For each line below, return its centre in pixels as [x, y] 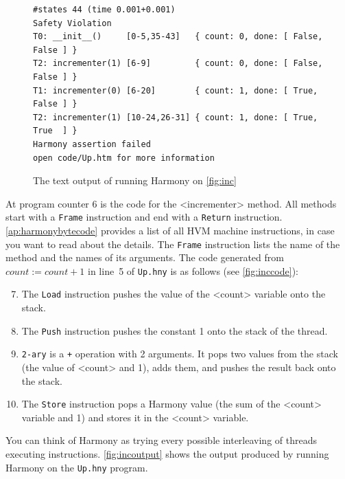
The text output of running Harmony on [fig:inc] [135, 180]
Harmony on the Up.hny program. [77, 467]
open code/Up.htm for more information [124, 158]
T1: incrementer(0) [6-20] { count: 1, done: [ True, [176, 90]
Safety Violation [72, 23]
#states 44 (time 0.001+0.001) [104, 10]
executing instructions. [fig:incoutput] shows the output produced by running [167, 454]
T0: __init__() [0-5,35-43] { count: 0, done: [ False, [178, 37]
